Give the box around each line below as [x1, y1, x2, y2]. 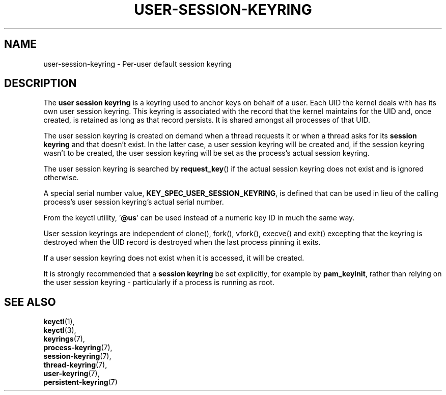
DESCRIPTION [4, 77, 77, 90]
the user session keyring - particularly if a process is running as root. [43, 278, 274, 287]
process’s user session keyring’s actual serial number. [43, 197, 224, 207]
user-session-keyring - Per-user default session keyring [43, 59, 232, 68]
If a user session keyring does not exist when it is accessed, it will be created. [43, 253, 304, 263]
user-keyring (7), [43, 369, 100, 378]
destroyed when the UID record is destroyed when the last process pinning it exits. [43, 238, 321, 247]
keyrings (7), [43, 334, 85, 344]
